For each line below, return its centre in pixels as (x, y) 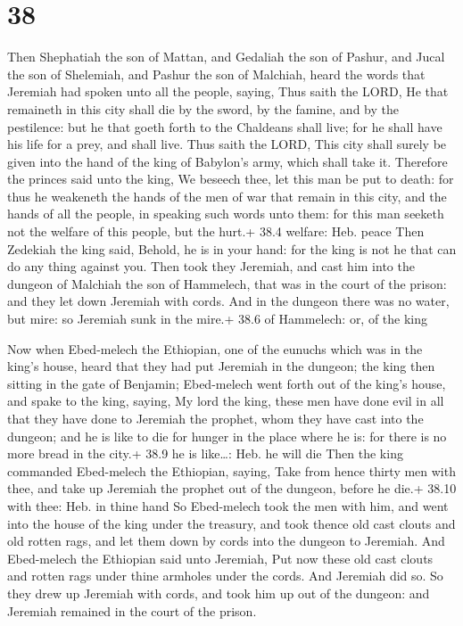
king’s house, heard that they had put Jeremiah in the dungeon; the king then (221, 366)
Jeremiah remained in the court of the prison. (132, 610)
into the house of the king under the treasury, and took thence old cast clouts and (231, 523)
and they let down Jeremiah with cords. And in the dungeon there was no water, (228, 301)
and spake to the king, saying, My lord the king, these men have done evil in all (226, 401)
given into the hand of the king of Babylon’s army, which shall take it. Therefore (227, 161)
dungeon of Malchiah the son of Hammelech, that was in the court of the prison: (227, 283)
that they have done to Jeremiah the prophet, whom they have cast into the (215, 418)
